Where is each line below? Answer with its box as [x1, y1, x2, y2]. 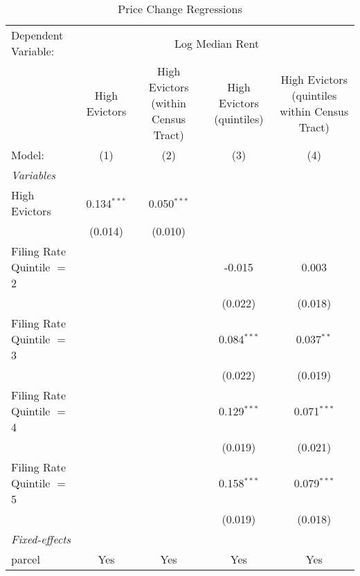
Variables [11, 167, 56, 183]
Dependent [11, 27, 64, 43]
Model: [11, 147, 45, 163]
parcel [11, 551, 40, 567]
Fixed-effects [11, 531, 71, 547]
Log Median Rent [174, 35, 260, 51]
